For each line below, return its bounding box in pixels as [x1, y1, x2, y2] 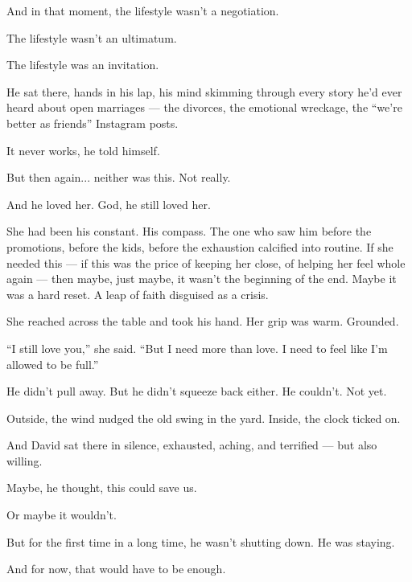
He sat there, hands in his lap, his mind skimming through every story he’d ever [6, 83, 402, 100]
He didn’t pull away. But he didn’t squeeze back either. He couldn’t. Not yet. [6, 383, 387, 400]
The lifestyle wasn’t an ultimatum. [6, 29, 177, 46]
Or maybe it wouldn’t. [6, 506, 117, 523]
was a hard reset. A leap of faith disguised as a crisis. [6, 285, 269, 302]
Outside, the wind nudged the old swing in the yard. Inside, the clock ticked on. [6, 409, 401, 426]
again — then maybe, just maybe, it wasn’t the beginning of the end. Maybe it [6, 270, 397, 287]
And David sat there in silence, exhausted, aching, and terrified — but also [6, 436, 377, 453]
